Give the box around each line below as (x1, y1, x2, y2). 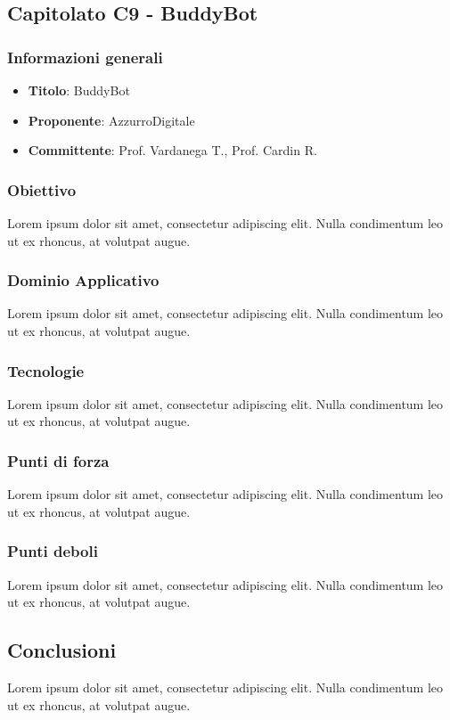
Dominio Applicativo (7, 269, 160, 291)
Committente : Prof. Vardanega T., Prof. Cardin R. (28, 141, 317, 160)
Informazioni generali (7, 45, 163, 68)
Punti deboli (7, 540, 98, 562)
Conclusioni (7, 636, 117, 664)
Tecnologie (7, 359, 85, 381)
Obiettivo (7, 178, 77, 200)
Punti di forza (7, 449, 110, 471)
